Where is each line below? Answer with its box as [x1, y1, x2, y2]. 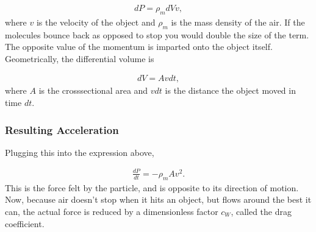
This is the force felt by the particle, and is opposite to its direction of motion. [5, 181, 299, 194]
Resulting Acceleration [5, 122, 119, 137]
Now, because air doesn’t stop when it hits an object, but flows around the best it [5, 193, 312, 206]
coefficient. [5, 217, 45, 230]
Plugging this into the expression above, [5, 146, 154, 158]
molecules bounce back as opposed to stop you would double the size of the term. [5, 28, 309, 41]
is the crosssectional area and [38, 84, 148, 97]
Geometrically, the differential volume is [5, 52, 154, 65]
